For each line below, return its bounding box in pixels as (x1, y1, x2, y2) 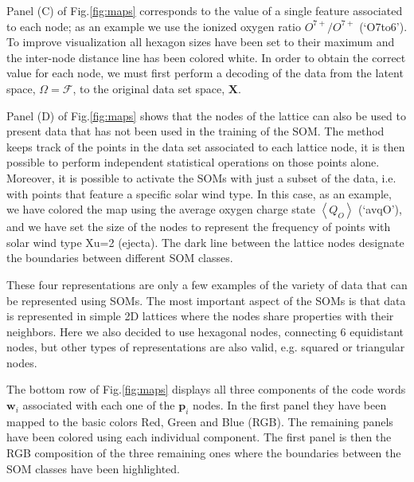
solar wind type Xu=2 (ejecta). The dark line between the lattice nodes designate (6, 233, 404, 250)
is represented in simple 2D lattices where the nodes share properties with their (6, 308, 394, 324)
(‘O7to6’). (359, 18, 408, 34)
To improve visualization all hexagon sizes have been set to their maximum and (6, 33, 395, 50)
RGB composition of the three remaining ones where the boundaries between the (6, 445, 401, 461)
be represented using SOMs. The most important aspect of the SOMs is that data (6, 292, 406, 308)
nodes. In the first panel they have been (193, 397, 387, 413)
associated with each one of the (22, 397, 175, 413)
